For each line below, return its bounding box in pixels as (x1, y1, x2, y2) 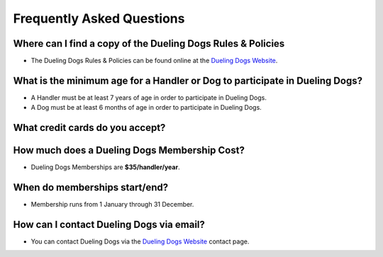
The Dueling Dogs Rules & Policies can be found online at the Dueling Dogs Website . (30, 57, 278, 65)
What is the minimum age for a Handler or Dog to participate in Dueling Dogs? (13, 74, 363, 86)
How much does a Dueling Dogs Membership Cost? (13, 144, 245, 156)
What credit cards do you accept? (13, 122, 166, 134)
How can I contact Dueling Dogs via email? (13, 219, 206, 230)
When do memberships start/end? (13, 181, 169, 194)
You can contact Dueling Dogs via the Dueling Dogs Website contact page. (30, 237, 250, 246)
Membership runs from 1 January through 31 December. (30, 200, 194, 209)
